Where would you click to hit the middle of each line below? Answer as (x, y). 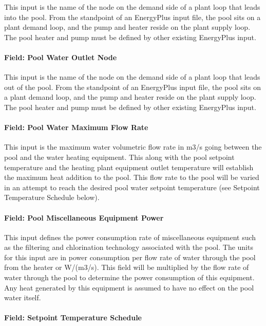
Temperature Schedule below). (52, 197)
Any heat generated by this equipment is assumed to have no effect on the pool (129, 287)
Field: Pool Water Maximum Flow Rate (76, 127)
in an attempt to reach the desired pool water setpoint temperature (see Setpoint (132, 187)
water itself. (23, 297)
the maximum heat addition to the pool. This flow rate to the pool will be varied (132, 177)
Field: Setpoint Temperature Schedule (73, 318)
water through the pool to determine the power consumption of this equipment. (129, 277)
